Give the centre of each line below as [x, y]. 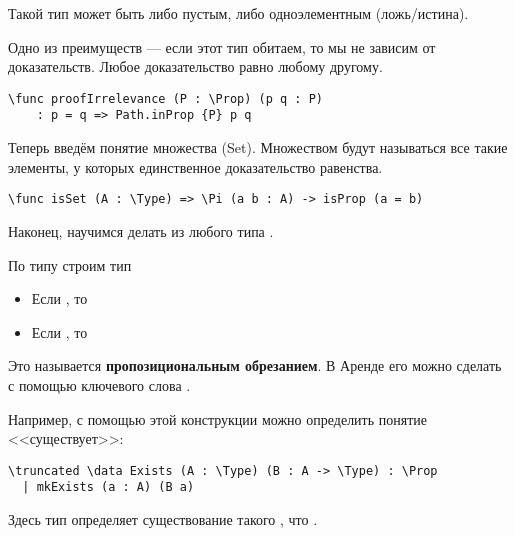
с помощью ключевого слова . [99, 384]
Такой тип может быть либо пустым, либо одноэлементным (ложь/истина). [238, 13]
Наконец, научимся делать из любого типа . [141, 230]
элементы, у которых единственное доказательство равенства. [195, 166]
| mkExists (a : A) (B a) [108, 487]
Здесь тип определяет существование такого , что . [163, 519]
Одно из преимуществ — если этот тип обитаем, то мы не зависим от [222, 46]
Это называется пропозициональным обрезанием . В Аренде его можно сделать [255, 365]
